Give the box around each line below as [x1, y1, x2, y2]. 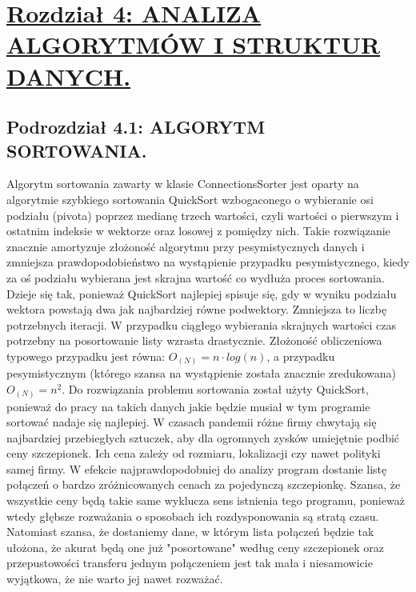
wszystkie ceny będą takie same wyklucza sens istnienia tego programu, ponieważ [6, 492, 405, 509]
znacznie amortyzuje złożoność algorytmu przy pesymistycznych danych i [6, 238, 365, 254]
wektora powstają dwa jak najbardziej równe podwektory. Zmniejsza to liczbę [6, 301, 387, 318]
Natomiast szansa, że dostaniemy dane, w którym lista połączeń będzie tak [6, 523, 374, 540]
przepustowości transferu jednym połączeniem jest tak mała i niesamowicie [6, 554, 373, 571]
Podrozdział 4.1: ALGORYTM [6, 114, 266, 139]
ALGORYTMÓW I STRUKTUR [6, 28, 381, 61]
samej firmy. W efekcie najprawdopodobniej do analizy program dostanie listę [6, 460, 387, 477]
